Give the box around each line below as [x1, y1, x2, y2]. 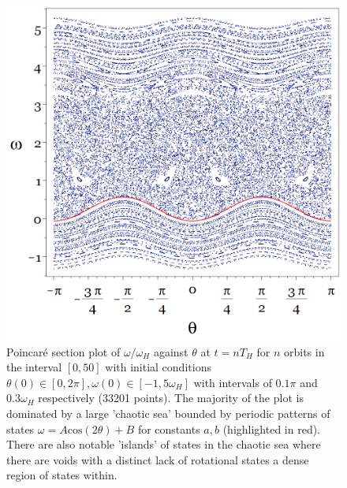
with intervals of [193, 374, 272, 390]
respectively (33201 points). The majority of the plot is [38, 389, 304, 406]
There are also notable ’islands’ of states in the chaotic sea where [6, 436, 321, 453]
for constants [137, 420, 200, 437]
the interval [6, 359, 62, 375]
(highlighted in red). [222, 420, 320, 437]
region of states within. [6, 467, 118, 483]
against [153, 343, 188, 359]
